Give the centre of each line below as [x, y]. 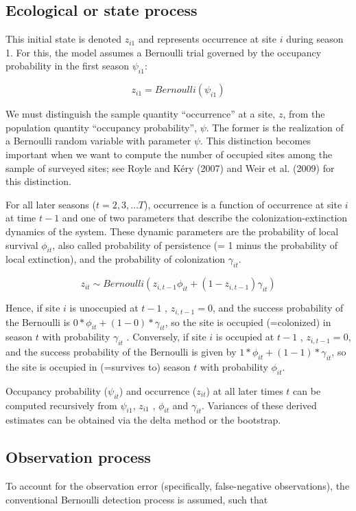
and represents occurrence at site [207, 39]
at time [21, 218]
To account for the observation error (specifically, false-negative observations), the [178, 486]
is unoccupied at [104, 308]
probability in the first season [67, 66]
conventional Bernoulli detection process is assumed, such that [137, 499]
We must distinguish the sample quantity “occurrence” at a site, [141, 114]
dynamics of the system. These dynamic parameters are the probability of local [172, 231]
